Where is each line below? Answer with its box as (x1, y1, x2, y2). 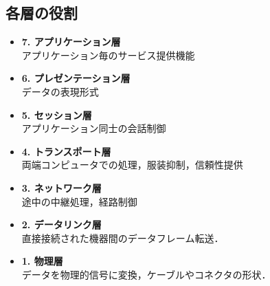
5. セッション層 (21, 107, 92, 122)
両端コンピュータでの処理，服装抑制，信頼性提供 (21, 157, 243, 172)
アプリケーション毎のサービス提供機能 (21, 47, 195, 62)
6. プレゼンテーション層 (21, 71, 131, 85)
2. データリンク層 (21, 217, 102, 232)
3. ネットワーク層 (21, 180, 102, 195)
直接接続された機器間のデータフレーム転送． (21, 230, 224, 245)
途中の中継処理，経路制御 (21, 194, 137, 208)
